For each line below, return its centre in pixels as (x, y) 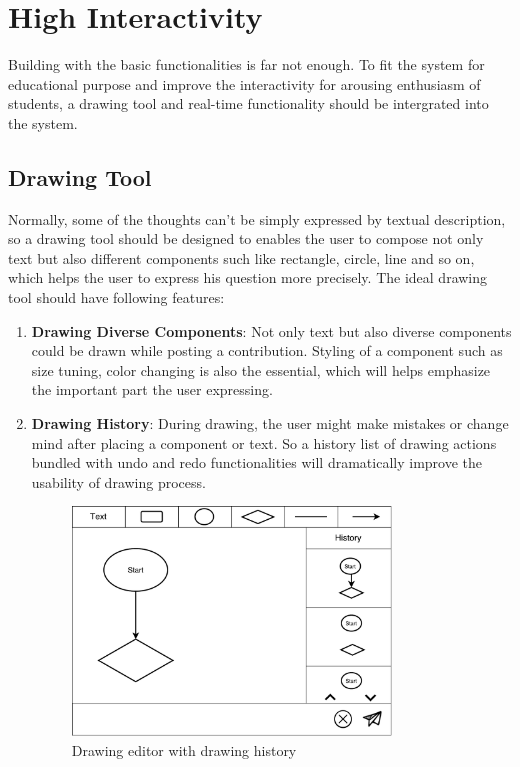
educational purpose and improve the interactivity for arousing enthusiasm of (244, 83)
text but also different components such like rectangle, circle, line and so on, (241, 257)
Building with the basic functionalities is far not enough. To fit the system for (246, 64)
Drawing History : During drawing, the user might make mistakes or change (270, 423)
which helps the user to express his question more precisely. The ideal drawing (248, 277)
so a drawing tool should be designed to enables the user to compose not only (246, 238)
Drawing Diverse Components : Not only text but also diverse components (271, 330)
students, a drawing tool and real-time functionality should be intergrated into (248, 103)
